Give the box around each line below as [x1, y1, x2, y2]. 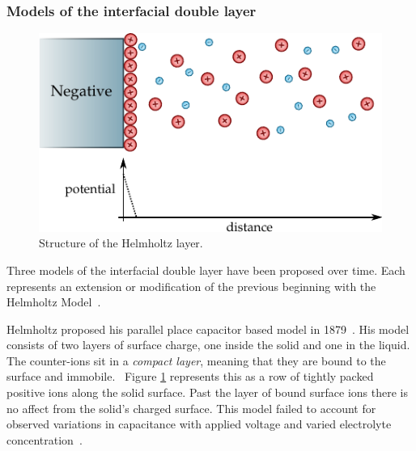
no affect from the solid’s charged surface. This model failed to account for [6, 399, 376, 416]
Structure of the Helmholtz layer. [39, 234, 203, 251]
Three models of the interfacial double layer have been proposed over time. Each [6, 261, 405, 278]
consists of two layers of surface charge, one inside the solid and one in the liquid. [6, 336, 410, 353]
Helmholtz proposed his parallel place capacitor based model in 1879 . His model [6, 320, 410, 337]
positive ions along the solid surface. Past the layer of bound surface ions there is [6, 384, 409, 401]
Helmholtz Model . [6, 293, 101, 310]
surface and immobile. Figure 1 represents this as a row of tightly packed [6, 368, 374, 385]
